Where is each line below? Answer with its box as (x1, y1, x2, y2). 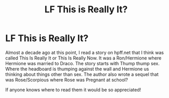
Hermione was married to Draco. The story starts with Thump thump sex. (5, 60, 160, 66)
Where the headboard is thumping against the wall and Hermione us (5, 66, 150, 72)
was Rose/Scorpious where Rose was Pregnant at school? (5, 76, 128, 83)
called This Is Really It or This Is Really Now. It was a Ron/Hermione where (5, 55, 162, 61)
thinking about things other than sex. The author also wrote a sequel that (5, 71, 159, 77)
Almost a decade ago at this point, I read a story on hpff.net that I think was (5, 49, 164, 55)
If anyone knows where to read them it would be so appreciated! (5, 86, 141, 93)
